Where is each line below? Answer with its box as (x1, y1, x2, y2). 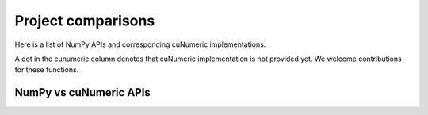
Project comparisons (14, 12, 155, 29)
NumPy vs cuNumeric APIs (14, 86, 151, 99)
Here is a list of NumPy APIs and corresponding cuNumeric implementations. (14, 40, 266, 49)
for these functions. (14, 65, 79, 75)
